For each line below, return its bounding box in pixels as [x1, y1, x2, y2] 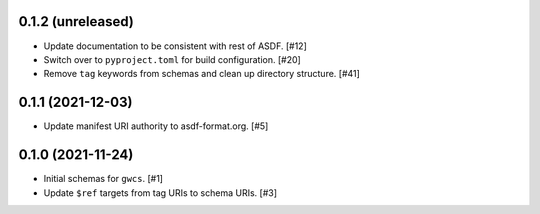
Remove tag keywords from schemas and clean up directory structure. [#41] [43, 68, 360, 80]
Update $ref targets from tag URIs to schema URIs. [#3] [43, 186, 277, 199]
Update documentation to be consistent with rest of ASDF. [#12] [43, 40, 307, 52]
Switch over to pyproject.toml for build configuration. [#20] [43, 53, 302, 65]
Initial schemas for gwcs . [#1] [43, 173, 164, 185]
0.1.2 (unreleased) [18, 13, 134, 30]
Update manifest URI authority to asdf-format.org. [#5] [43, 120, 269, 132]
